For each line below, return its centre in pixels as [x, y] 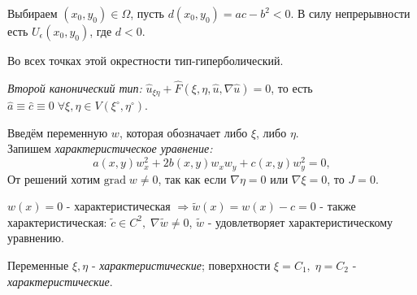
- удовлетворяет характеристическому [300, 221]
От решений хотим [54, 178]
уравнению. [36, 238]
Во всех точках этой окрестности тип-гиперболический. [146, 60]
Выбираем [33, 13]
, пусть [147, 13]
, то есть [292, 87]
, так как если [192, 178]
